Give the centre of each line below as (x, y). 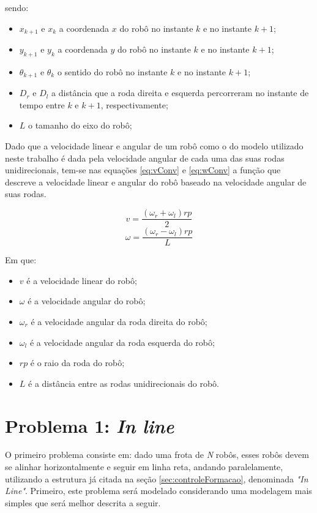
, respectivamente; (134, 104)
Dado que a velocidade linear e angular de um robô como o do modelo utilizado (154, 146)
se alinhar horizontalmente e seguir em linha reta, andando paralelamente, (144, 467)
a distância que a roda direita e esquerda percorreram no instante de (180, 93)
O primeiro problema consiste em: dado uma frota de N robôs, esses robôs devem (157, 455)
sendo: (17, 7)
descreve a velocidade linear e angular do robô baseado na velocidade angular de (156, 182)
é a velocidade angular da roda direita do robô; (119, 321)
